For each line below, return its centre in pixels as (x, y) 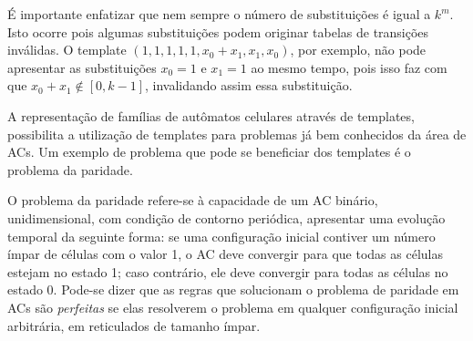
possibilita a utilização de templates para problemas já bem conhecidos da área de (237, 134)
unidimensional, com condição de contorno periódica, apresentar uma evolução (226, 217)
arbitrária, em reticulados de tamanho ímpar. (134, 325)
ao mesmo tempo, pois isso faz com (349, 67)
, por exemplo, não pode (358, 50)
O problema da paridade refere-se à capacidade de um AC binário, (193, 200)
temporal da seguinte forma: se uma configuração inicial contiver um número (221, 236)
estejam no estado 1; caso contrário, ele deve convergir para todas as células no (228, 271)
